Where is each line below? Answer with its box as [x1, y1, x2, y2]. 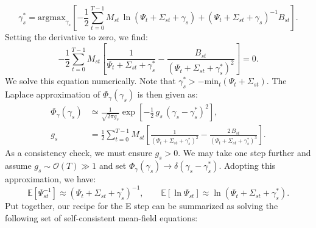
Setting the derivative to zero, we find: [5, 30, 148, 43]
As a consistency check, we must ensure [5, 146, 152, 159]
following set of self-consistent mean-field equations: [5, 211, 198, 224]
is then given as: [137, 88, 198, 101]
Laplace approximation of [5, 88, 100, 101]
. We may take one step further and [178, 146, 311, 159]
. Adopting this [219, 159, 276, 172]
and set [99, 159, 127, 172]
